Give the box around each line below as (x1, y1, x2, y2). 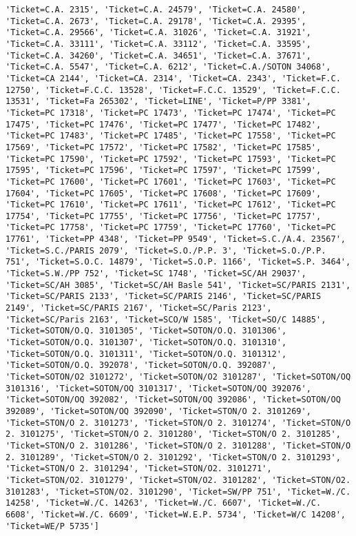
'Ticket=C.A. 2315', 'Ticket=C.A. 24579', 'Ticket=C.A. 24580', (6, 5, 306, 14)
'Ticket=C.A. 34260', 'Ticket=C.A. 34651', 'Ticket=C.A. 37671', (6, 50, 311, 61)
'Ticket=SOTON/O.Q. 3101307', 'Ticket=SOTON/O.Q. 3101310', (6, 338, 287, 348)
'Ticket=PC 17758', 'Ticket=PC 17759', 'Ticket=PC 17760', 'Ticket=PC (6, 223, 336, 233)
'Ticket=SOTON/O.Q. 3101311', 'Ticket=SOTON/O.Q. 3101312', (6, 349, 287, 359)
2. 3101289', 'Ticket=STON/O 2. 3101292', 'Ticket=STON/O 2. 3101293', (6, 452, 341, 462)
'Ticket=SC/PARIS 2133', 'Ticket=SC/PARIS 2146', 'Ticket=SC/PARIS (6, 291, 322, 302)
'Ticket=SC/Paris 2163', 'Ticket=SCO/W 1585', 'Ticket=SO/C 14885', (6, 314, 326, 324)
